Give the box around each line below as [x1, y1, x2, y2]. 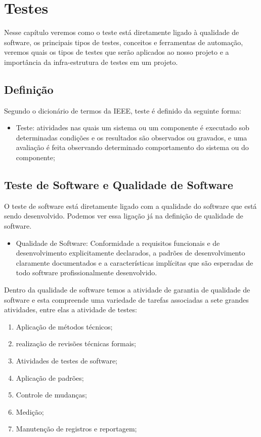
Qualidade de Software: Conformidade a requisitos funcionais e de [16, 237, 220, 248]
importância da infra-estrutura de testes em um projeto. [4, 56, 178, 67]
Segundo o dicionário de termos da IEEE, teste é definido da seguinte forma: [4, 105, 241, 116]
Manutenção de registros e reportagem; [16, 423, 137, 434]
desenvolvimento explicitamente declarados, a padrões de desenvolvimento [16, 247, 245, 258]
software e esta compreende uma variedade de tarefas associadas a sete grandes [4, 294, 249, 305]
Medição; [16, 406, 44, 417]
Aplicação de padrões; [16, 372, 84, 383]
